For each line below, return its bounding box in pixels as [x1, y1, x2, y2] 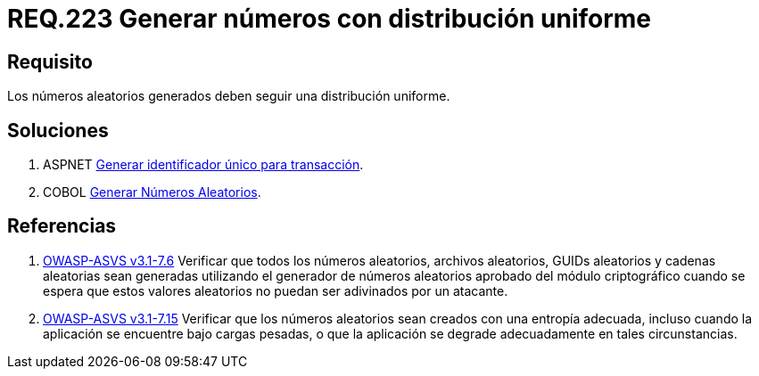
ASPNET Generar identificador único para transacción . [43, 157, 364, 173]
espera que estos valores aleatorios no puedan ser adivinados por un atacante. [43, 282, 508, 298]
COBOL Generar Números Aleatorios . [43, 184, 261, 200]
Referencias [7, 215, 117, 238]
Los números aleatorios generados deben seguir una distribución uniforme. [7, 88, 450, 104]
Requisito [7, 50, 93, 73]
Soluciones [7, 119, 109, 142]
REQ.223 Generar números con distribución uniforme [7, 4, 652, 34]
